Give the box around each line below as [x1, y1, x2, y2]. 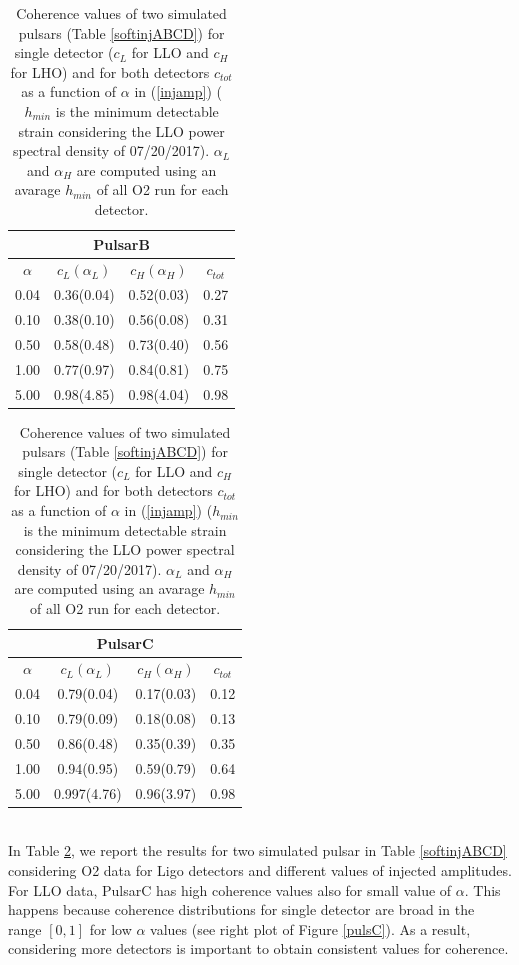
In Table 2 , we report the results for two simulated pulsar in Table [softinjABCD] [8, 840, 507, 861]
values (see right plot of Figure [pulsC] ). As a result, [150, 918, 471, 939]
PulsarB [93, 233, 150, 254]
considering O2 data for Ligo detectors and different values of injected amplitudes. [8, 859, 512, 880]
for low [89, 918, 132, 939]
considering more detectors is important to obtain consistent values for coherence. [8, 938, 509, 959]
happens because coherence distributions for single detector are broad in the [8, 899, 475, 920]
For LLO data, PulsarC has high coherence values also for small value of [8, 879, 452, 900]
